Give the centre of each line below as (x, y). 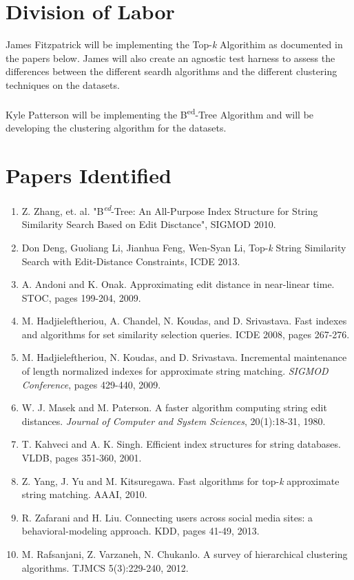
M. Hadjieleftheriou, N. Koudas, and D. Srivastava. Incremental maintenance (184, 357)
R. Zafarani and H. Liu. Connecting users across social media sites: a (167, 517)
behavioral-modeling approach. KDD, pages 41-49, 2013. (140, 531)
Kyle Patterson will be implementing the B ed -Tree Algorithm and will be (160, 113)
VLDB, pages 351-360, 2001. (82, 458)
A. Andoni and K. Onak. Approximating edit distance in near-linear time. (178, 284)
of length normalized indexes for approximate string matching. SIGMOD (175, 371)
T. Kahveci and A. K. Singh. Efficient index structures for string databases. (181, 444)
